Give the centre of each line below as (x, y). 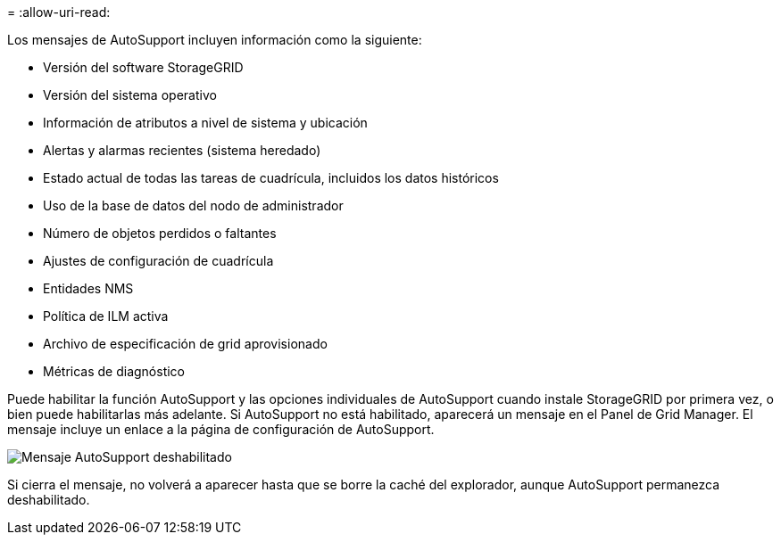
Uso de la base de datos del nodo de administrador (193, 205)
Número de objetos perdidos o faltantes (160, 233)
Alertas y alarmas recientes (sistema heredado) (182, 150)
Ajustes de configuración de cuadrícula (158, 261)
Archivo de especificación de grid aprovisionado (185, 344)
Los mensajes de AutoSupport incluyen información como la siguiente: (215, 40)
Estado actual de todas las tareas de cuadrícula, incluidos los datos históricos (271, 178)
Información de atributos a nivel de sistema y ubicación (205, 123)
